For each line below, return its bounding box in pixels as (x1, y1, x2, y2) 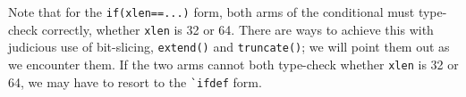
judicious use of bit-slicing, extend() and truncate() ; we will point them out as (8, 37, 450, 56)
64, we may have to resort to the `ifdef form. (8, 72, 262, 91)
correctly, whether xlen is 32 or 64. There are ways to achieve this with (41, 20, 434, 38)
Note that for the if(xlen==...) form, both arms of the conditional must (8, 3, 415, 20)
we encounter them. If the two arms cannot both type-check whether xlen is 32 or (8, 54, 459, 73)
